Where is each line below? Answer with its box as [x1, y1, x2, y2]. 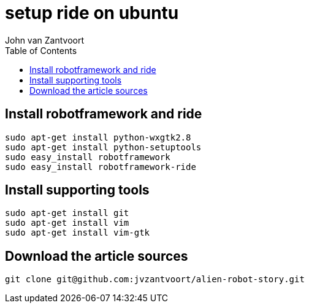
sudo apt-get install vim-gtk [5, 228, 150, 238]
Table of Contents [5, 45, 77, 56]
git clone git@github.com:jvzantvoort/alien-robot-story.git [5, 274, 305, 285]
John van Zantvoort [5, 34, 84, 45]
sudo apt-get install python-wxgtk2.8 [5, 132, 191, 142]
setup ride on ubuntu [5, 2, 179, 23]
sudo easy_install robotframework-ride [5, 161, 196, 172]
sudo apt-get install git [5, 208, 129, 218]
